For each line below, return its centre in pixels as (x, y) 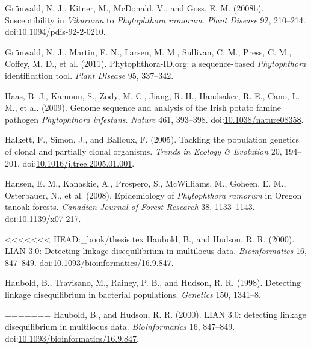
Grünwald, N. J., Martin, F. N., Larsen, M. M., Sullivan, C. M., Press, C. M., (148, 51)
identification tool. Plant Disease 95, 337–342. (89, 75)
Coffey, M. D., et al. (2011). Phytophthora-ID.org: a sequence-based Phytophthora (155, 63)
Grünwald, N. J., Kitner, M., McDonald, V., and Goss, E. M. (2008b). (134, 8)
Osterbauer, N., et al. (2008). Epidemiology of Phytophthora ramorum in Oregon (153, 195)
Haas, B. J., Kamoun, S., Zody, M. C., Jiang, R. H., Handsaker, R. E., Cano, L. (152, 95)
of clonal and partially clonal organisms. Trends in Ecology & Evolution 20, (143, 151)
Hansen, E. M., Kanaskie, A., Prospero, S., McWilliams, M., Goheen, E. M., (146, 183)
